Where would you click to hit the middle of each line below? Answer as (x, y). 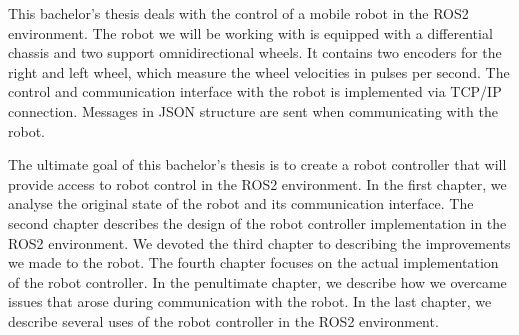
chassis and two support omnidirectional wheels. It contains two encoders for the (255, 52)
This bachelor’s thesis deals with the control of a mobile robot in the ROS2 (238, 13)
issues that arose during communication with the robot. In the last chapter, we (250, 301)
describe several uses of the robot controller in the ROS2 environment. (223, 320)
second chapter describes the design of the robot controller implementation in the (257, 222)
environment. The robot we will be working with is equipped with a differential (250, 32)
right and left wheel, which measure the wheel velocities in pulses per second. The (259, 71)
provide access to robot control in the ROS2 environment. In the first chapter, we (257, 183)
